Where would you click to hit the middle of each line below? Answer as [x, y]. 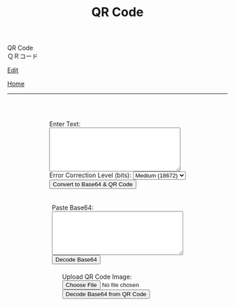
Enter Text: [65, 124]
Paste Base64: [73, 208]
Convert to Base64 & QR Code [93, 185]
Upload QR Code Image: [97, 277]
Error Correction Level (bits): [90, 175]
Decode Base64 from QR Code [106, 294]
